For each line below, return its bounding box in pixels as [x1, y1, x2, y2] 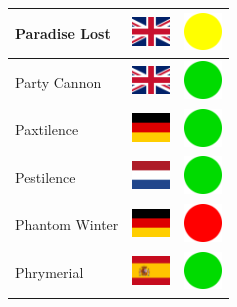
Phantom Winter [15, 214, 119, 235]
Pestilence [15, 166, 76, 187]
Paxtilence [15, 119, 79, 140]
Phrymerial [15, 262, 84, 283]
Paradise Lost [15, 22, 111, 43]
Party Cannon [15, 71, 102, 92]
